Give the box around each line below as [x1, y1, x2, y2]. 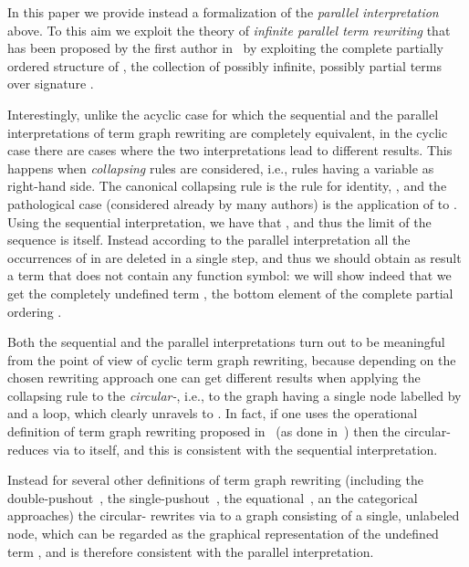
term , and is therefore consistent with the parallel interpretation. [7, 541, 374, 561]
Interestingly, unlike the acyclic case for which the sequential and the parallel [7, 104, 439, 123]
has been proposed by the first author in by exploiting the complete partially [7, 38, 443, 58]
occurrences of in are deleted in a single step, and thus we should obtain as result [7, 247, 462, 267]
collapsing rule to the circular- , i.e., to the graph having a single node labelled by [7, 385, 462, 404]
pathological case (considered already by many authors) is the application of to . [7, 194, 457, 213]
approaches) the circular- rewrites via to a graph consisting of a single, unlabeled [7, 506, 460, 525]
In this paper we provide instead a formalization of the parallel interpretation [7, 3, 439, 21]
